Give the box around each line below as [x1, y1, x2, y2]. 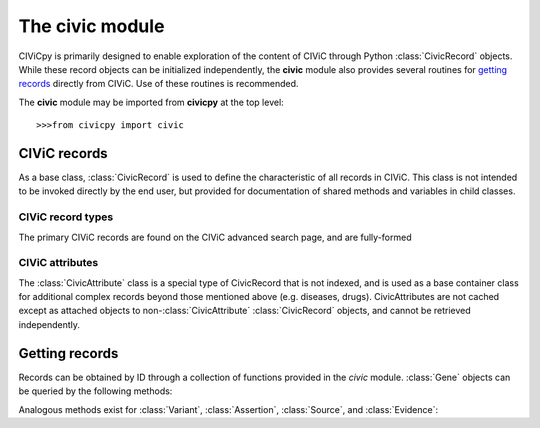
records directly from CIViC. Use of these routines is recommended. [18, 78, 299, 90]
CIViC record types [18, 210, 114, 224]
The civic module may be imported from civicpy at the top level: [18, 96, 284, 108]
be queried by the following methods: [18, 385, 173, 397]
